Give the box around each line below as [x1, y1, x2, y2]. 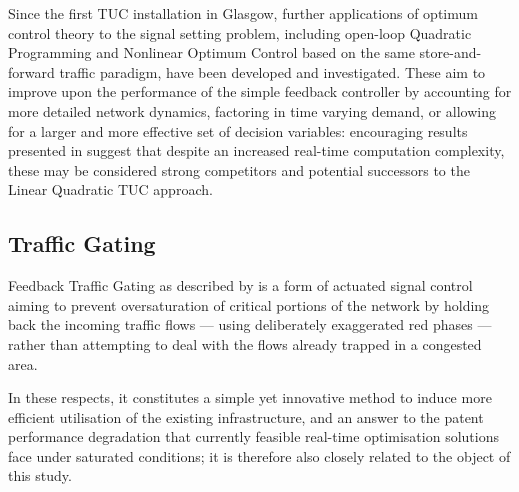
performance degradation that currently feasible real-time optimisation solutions [8, 426, 499, 447]
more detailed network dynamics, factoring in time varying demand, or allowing [8, 100, 496, 121]
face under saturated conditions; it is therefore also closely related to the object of [8, 445, 511, 466]
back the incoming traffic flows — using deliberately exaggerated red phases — [8, 314, 492, 335]
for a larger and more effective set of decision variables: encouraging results [8, 120, 468, 141]
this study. [8, 465, 72, 486]
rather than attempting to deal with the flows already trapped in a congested [8, 333, 482, 354]
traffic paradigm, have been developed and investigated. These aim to [59, 61, 486, 82]
